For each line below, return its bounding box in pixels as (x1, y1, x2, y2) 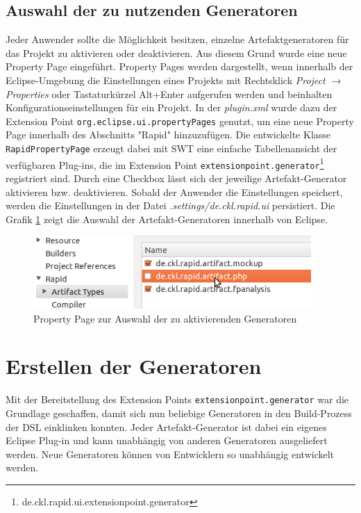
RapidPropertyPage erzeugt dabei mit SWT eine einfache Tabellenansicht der (6, 141, 337, 156)
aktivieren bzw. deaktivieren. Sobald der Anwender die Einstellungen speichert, (6, 184, 343, 199)
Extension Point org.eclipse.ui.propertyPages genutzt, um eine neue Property (6, 113, 354, 128)
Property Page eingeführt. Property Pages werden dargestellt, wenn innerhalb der (6, 59, 353, 74)
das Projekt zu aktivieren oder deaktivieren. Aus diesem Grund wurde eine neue (6, 45, 347, 60)
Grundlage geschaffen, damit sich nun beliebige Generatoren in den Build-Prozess (6, 405, 352, 420)
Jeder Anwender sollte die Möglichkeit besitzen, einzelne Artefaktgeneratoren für (6, 32, 349, 47)
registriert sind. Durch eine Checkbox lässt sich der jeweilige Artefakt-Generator (6, 170, 347, 185)
